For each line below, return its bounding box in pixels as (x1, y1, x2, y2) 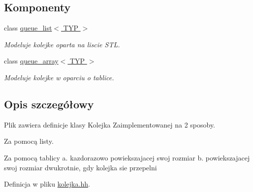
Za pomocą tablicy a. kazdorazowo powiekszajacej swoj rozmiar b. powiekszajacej (4, 152, 250, 162)
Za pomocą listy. (4, 136, 54, 146)
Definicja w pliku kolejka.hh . (4, 179, 90, 189)
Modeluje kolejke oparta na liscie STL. (4, 39, 120, 49)
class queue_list (4, 23, 52, 33)
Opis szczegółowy (4, 96, 94, 111)
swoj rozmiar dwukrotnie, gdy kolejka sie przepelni (4, 162, 157, 172)
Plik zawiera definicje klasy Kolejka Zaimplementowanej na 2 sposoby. (4, 119, 216, 129)
